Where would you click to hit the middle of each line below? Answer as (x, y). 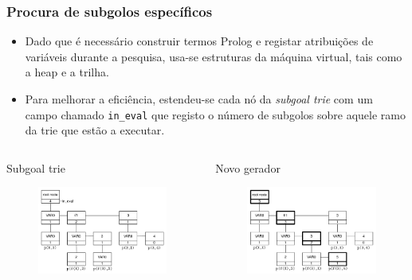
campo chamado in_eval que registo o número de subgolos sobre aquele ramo (215, 114)
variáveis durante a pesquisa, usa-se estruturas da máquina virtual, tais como (214, 56)
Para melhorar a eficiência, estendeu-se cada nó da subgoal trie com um (199, 99)
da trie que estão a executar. (95, 130)
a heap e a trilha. (67, 72)
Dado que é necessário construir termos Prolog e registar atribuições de (199, 41)
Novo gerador (248, 167)
